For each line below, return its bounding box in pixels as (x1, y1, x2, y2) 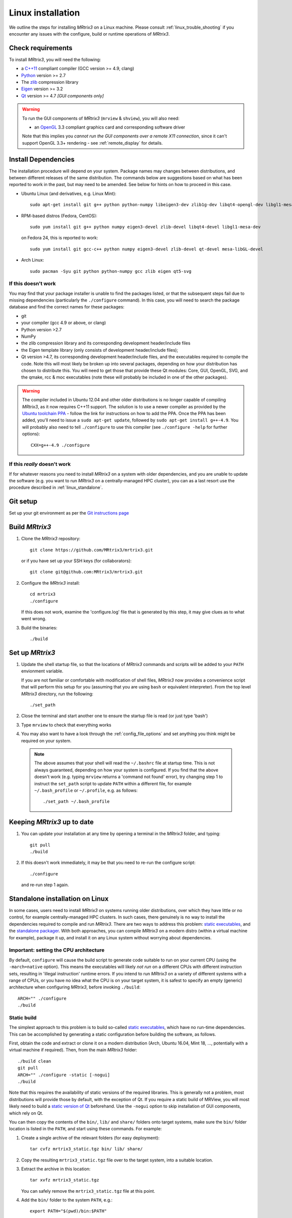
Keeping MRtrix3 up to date (9, 818, 94, 826)
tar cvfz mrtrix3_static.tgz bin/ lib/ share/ (30, 1146, 143, 1152)
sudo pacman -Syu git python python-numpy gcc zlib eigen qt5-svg (30, 268, 192, 274)
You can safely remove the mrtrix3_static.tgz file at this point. (21, 1188, 155, 1194)
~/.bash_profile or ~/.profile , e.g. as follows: (34, 787, 138, 793)
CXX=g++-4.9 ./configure (31, 442, 90, 448)
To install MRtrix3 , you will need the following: (9, 57, 101, 62)
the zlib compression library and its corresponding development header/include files (21, 340, 191, 346)
